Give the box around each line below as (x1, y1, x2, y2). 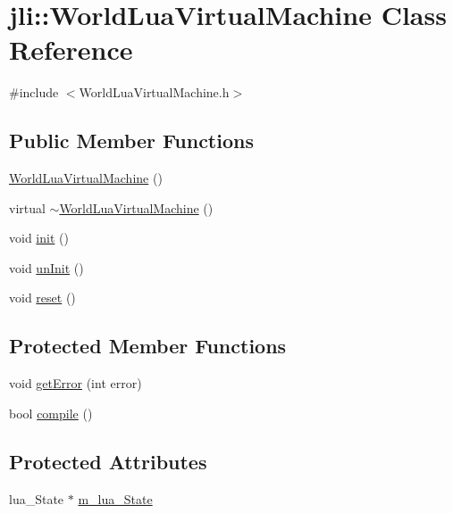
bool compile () (9, 403, 93, 422)
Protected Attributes (9, 447, 207, 475)
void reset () (9, 288, 76, 307)
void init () (9, 228, 69, 247)
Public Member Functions (9, 127, 254, 154)
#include (9, 83, 59, 102)
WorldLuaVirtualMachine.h (79, 83, 230, 102)
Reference (9, 31, 133, 68)
